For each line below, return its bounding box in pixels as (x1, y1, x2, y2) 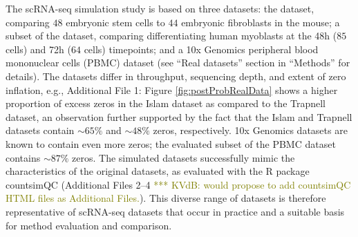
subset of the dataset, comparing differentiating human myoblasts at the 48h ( (6, 28, 337, 43)
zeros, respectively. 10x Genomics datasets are (153, 123, 348, 138)
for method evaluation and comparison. (6, 218, 172, 232)
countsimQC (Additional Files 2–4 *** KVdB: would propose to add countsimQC (6, 177, 351, 191)
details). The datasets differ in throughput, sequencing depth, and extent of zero (6, 68, 346, 83)
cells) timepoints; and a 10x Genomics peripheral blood (84, 41, 319, 56)
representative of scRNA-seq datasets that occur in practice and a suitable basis (6, 204, 345, 218)
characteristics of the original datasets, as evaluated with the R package (6, 164, 310, 178)
